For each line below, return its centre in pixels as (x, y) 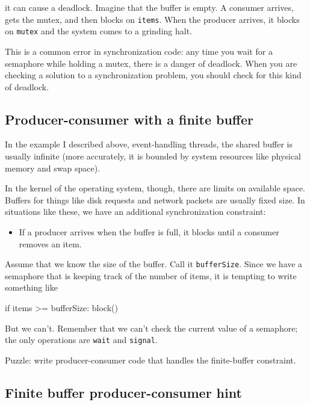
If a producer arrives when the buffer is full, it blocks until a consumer (149, 232)
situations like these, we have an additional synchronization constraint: (135, 212)
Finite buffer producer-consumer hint (123, 392)
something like (31, 287)
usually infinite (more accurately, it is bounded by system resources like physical (153, 156)
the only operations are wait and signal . (81, 340)
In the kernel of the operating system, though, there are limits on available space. (155, 188)
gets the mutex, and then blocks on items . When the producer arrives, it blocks (152, 19)
